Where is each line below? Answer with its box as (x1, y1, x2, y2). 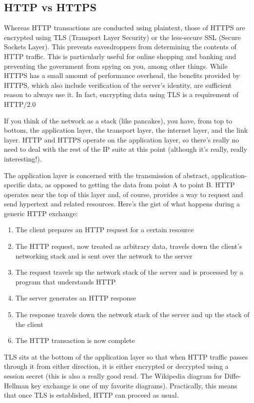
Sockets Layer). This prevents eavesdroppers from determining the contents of (4, 41, 236, 52)
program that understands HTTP (15, 276, 116, 286)
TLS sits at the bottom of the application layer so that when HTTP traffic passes (4, 351, 248, 362)
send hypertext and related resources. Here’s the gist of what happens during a (4, 199, 240, 209)
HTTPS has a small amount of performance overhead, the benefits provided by (4, 70, 240, 81)
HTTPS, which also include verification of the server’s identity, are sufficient (4, 80, 232, 90)
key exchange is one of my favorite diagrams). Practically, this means (31, 380, 237, 390)
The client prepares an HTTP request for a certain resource (15, 224, 194, 235)
